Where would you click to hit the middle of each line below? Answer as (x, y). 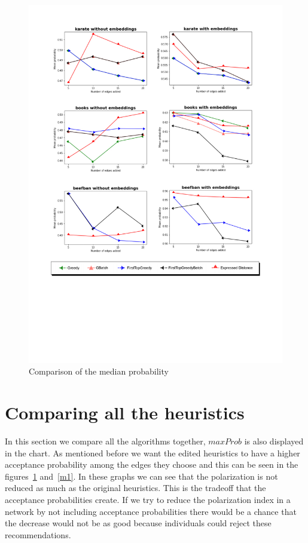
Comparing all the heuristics (125, 412)
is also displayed (274, 441)
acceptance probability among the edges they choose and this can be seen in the (152, 464)
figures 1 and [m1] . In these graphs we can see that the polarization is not (141, 476)
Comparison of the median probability (99, 371)
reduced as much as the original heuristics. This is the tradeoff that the (135, 488)
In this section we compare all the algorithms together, (105, 441)
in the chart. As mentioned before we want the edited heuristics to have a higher (153, 452)
